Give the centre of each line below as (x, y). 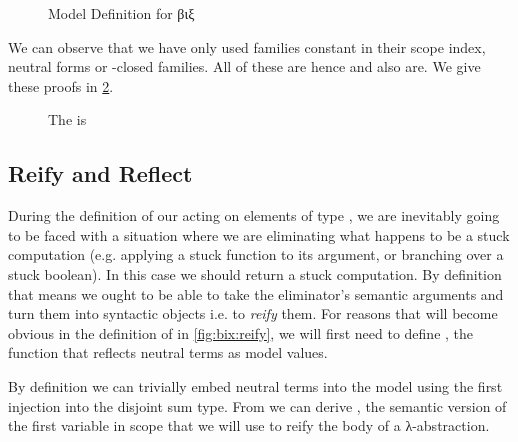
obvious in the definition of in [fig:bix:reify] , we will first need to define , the (241, 332)
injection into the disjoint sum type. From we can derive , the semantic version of (257, 405)
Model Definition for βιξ (121, 13)
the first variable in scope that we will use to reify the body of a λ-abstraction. (249, 425)
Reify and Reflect (100, 173)
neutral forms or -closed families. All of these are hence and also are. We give (244, 66)
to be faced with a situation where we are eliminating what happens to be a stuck (259, 234)
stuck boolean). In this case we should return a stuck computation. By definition (255, 273)
